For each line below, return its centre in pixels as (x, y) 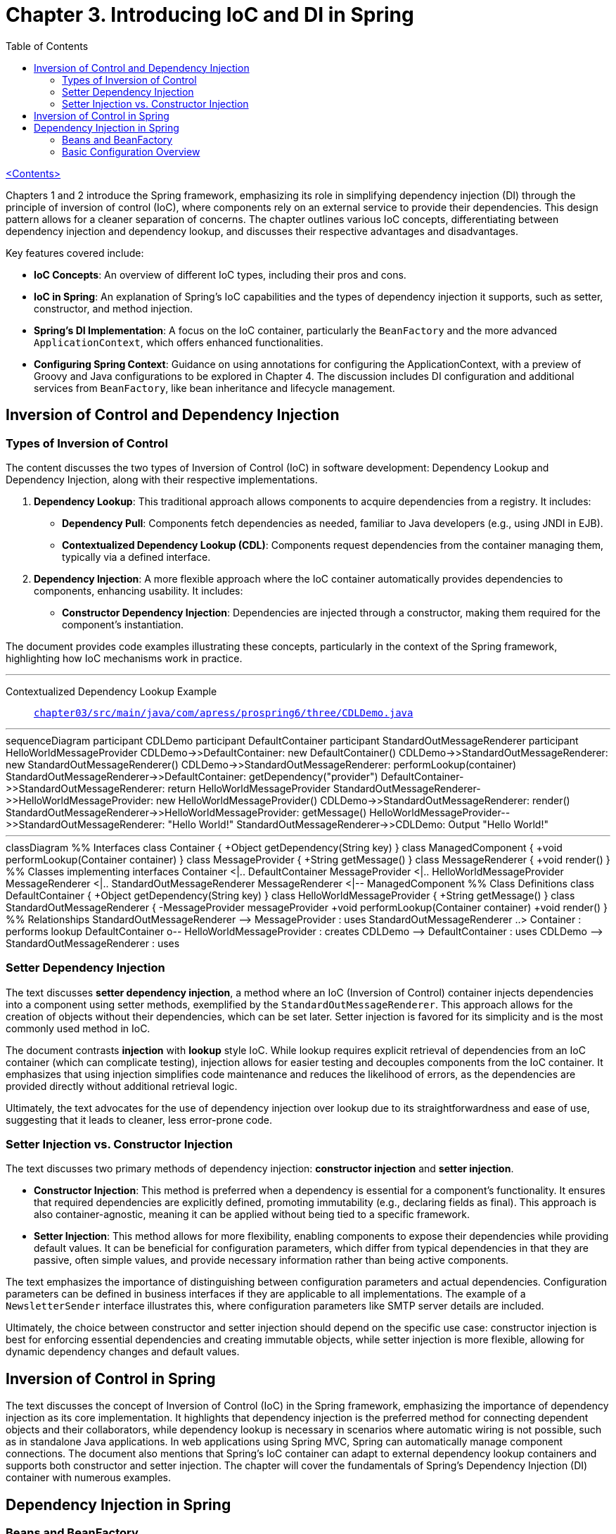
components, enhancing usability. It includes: (139, 590)
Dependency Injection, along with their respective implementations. (162, 479)
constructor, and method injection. (114, 308)
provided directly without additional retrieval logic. (122, 1086)
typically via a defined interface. (136, 557)
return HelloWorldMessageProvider (249, 788)
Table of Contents (47, 46)
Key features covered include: (75, 253)
